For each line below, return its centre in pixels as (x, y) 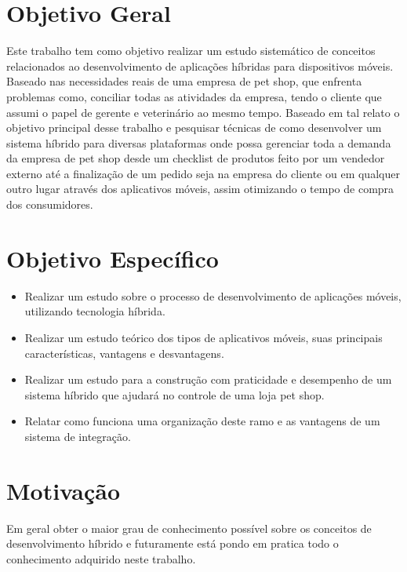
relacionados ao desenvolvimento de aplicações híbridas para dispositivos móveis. (200, 66)
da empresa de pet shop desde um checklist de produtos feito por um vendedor (196, 158)
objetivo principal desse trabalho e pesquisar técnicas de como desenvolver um (194, 128)
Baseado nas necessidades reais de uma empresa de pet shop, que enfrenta (184, 81)
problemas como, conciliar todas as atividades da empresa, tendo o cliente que (194, 96)
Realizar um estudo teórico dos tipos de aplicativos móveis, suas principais (203, 337)
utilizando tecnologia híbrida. (95, 311)
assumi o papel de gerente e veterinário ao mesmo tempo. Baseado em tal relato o (203, 112)
